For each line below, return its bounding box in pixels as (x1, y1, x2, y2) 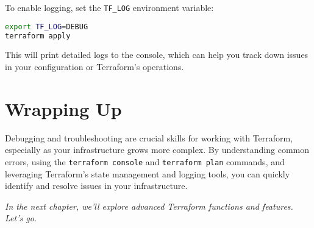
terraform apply (5, 31, 71, 40)
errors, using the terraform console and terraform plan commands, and (5, 155, 285, 168)
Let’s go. (5, 212, 37, 224)
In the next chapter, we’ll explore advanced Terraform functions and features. (5, 199, 293, 212)
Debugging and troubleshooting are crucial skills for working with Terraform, (5, 131, 293, 144)
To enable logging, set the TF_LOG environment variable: (5, 1, 214, 13)
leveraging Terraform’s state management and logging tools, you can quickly (5, 167, 290, 180)
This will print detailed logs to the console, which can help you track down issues (5, 48, 309, 61)
